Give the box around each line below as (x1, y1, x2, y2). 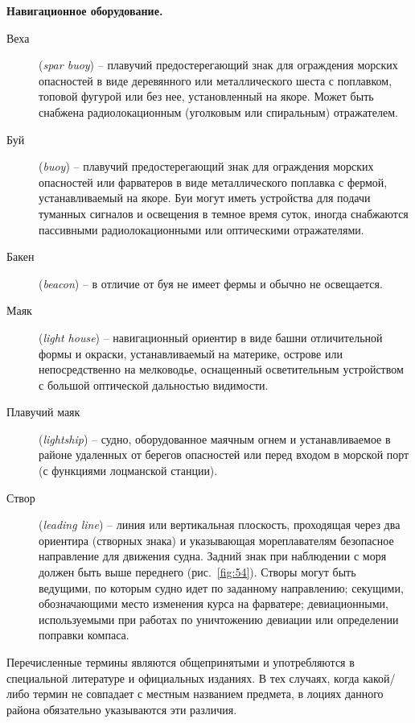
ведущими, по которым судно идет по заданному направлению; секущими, (39, 579, 404, 596)
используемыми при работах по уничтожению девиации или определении (39, 610, 399, 627)
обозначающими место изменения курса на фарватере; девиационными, (39, 595, 388, 612)
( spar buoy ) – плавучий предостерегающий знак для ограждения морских (39, 56, 398, 73)
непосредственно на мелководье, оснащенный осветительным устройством (39, 361, 404, 378)
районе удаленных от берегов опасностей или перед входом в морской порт (39, 446, 409, 463)
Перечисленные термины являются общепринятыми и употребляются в (6, 654, 355, 670)
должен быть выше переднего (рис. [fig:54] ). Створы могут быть (39, 564, 356, 580)
